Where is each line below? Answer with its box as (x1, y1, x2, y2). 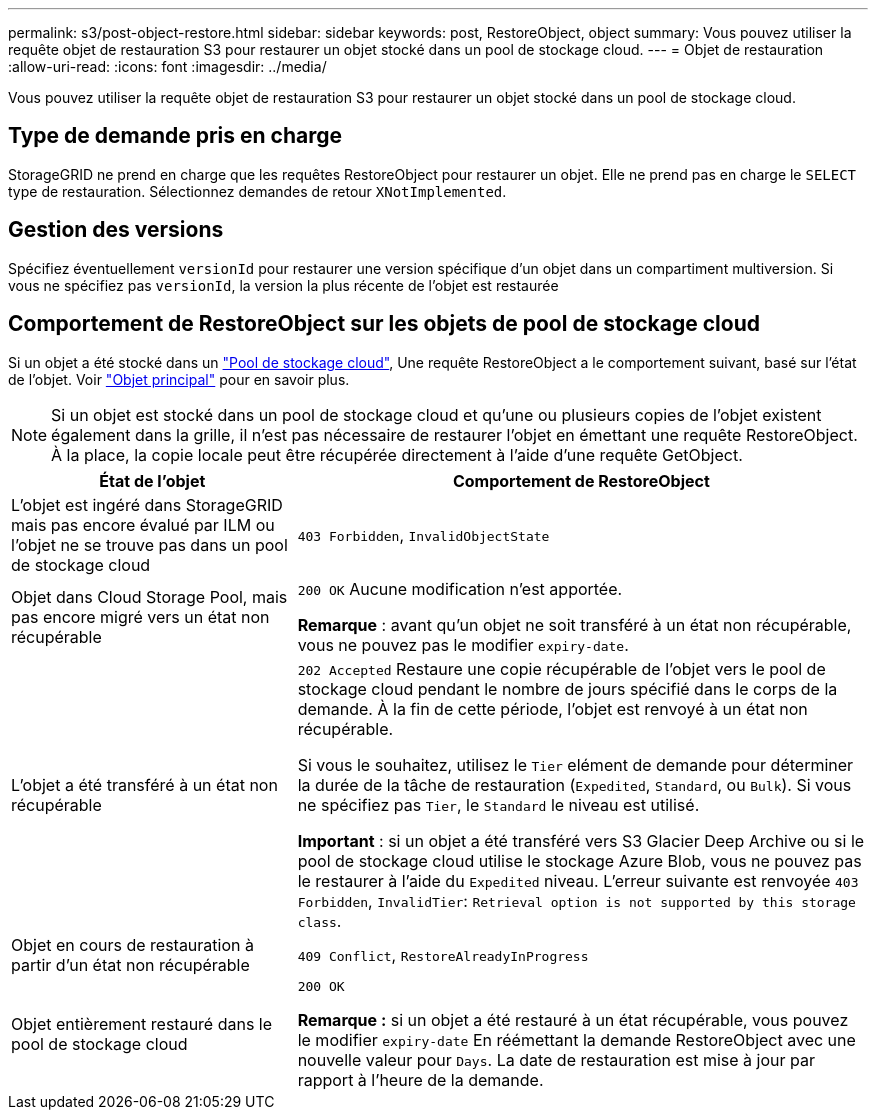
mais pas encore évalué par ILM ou (11, 514, 275, 535)
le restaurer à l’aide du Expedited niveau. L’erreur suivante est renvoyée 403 (297, 870, 859, 891)
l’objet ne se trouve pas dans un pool (11, 534, 288, 555)
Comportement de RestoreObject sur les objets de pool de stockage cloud (8, 311, 760, 337)
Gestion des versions (8, 217, 224, 243)
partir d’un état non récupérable (11, 954, 250, 975)
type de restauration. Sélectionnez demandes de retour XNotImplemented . (8, 182, 507, 200)
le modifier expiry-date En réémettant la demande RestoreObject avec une (297, 1029, 856, 1050)
